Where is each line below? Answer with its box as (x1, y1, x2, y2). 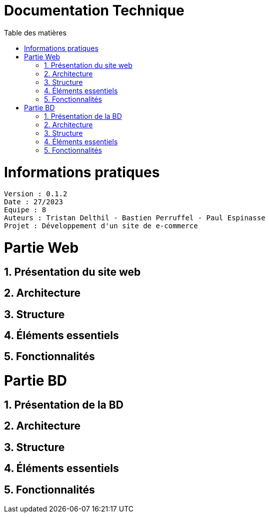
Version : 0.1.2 (4, 190, 67, 198)
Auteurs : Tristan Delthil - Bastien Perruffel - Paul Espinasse (4, 214, 265, 222)
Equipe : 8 (4, 206, 46, 214)
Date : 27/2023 (4, 198, 63, 206)
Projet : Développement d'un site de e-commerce (4, 222, 198, 230)
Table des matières (4, 28, 66, 37)
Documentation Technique (4, 2, 184, 19)
